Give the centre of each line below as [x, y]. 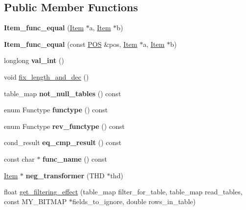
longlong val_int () [34, 60]
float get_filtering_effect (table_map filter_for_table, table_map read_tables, [123, 192]
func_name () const [75, 158]
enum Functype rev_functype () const [64, 126]
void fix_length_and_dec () [46, 76]
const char [19, 158]
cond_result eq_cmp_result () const [63, 142]
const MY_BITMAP [35, 201]
